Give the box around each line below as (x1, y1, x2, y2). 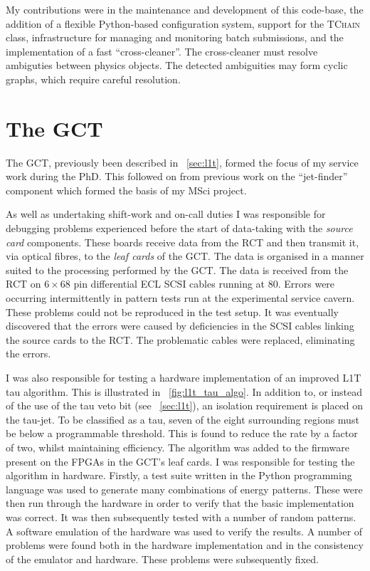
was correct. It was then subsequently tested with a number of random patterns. (6, 509, 356, 524)
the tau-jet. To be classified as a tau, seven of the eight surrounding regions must (6, 412, 359, 426)
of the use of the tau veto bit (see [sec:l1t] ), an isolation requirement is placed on (6, 398, 364, 413)
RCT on (6, 276, 41, 291)
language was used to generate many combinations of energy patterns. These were (6, 481, 363, 496)
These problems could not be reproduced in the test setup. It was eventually (6, 304, 339, 319)
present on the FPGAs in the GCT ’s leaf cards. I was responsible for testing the (6, 454, 355, 468)
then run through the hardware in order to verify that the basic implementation (6, 496, 354, 510)
